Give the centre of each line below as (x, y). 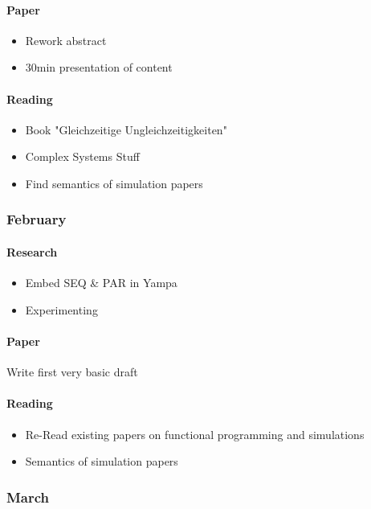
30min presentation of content (99, 67)
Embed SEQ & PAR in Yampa (101, 283)
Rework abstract (66, 40)
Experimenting (61, 309)
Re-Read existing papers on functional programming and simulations (195, 434)
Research (32, 252)
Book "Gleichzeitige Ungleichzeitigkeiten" (126, 129)
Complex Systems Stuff (82, 156)
